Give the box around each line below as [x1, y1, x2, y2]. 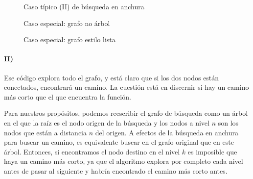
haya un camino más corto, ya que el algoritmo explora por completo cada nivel [4, 156, 243, 166]
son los [218, 117, 239, 128]
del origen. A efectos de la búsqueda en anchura [95, 127, 239, 137]
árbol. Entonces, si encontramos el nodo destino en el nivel [4, 146, 180, 156]
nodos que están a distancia [4, 127, 87, 137]
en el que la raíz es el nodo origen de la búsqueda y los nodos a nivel [4, 117, 209, 128]
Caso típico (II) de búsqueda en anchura [23, 1, 144, 11]
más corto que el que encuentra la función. [4, 91, 131, 102]
